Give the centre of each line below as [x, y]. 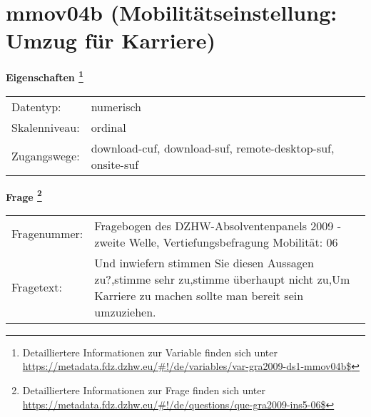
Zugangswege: [46, 156]
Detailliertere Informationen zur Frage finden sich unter [144, 390]
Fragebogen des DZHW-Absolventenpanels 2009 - [218, 225]
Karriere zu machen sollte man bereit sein [199, 295]
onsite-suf [115, 164]
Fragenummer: [47, 234]
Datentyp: [36, 106]
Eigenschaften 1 [45, 76]
